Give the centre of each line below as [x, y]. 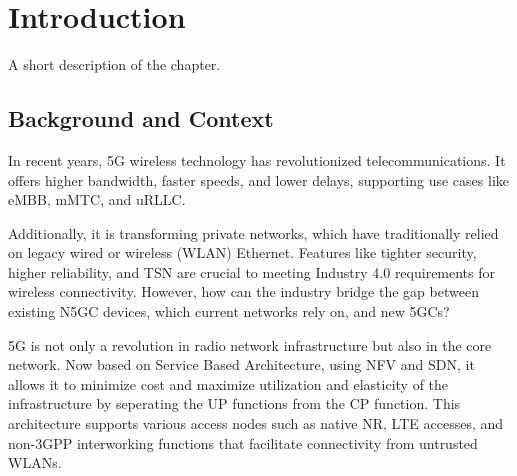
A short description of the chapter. [114, 64]
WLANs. [35, 462]
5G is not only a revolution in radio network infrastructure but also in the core [250, 344]
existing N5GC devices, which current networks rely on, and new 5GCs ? [229, 311]
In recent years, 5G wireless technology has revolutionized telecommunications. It [257, 159]
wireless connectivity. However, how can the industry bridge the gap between [243, 291]
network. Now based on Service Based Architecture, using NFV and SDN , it [241, 364]
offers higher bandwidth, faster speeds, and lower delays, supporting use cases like [258, 179]
